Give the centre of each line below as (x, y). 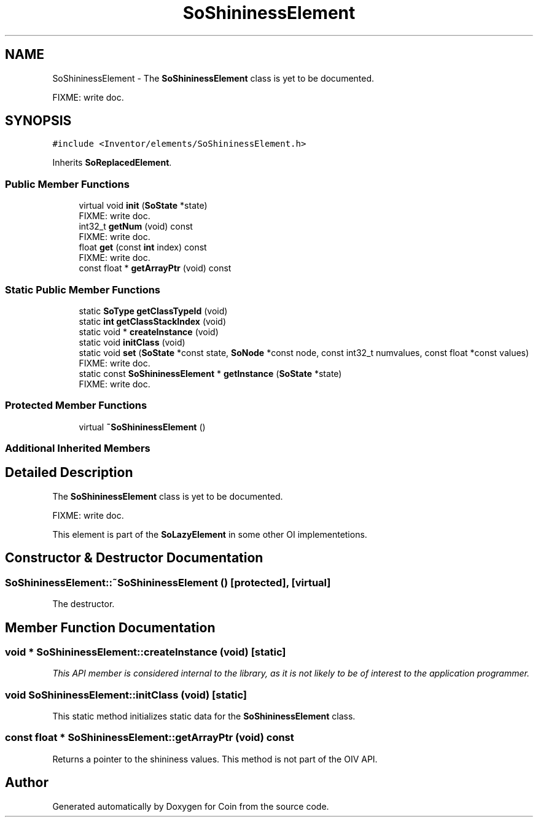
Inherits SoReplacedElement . (112, 163)
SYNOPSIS (38, 121)
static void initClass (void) (132, 342)
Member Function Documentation (110, 627)
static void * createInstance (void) (149, 332)
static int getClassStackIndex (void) (153, 321)
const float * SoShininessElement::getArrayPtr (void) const (150, 738)
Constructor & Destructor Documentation (134, 558)
